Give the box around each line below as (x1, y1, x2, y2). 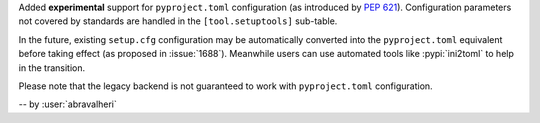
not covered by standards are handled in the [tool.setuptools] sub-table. (18, 15, 338, 27)
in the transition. (18, 61, 85, 74)
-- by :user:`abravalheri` (18, 98, 117, 110)
